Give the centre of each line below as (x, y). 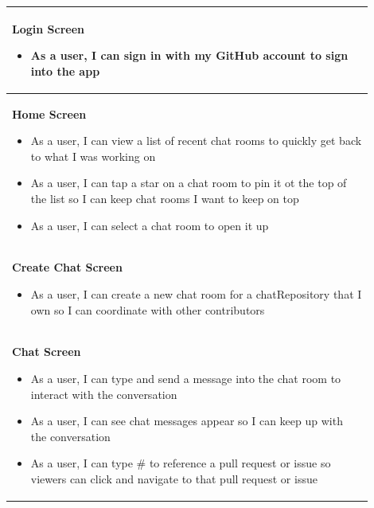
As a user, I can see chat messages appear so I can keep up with (187, 421)
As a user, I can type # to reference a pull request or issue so (181, 463)
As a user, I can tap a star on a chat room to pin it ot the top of (189, 183)
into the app (65, 70)
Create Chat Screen (67, 267)
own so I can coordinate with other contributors (148, 309)
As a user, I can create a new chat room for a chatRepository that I (196, 293)
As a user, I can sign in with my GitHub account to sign (189, 55)
